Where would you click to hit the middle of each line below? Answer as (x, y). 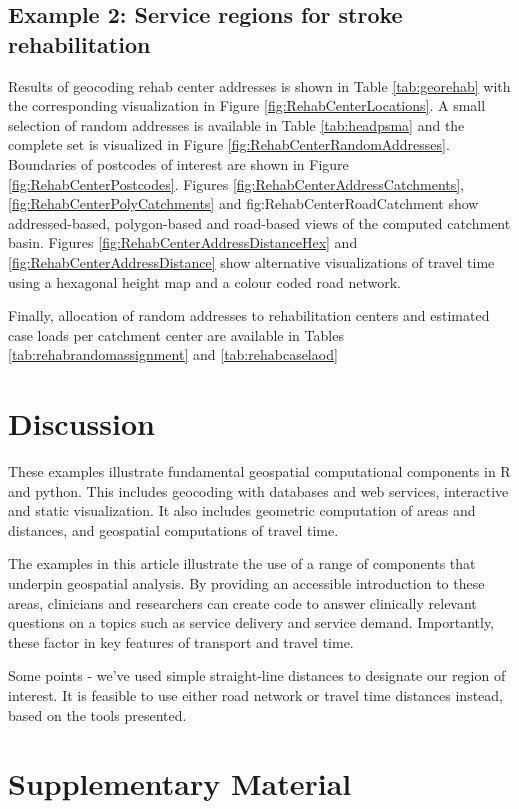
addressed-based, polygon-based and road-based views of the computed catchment (259, 222)
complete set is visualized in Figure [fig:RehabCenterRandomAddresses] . (229, 144)
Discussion (81, 423)
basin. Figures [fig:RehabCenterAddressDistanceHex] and (183, 242)
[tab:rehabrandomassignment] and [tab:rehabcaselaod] (173, 354)
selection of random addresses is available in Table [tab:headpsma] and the (236, 124)
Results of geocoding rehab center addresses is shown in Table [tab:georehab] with (259, 85)
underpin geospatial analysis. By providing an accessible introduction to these (246, 583)
